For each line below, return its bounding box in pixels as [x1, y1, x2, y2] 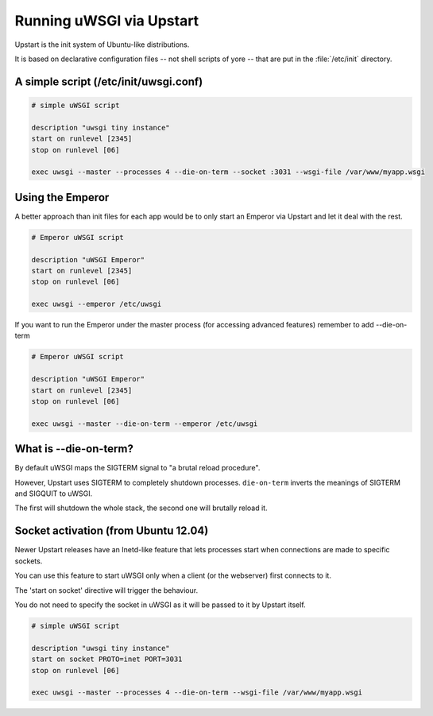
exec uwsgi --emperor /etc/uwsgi [31, 300, 162, 309]
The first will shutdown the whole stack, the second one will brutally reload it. [14, 503, 268, 513]
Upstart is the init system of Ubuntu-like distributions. [14, 40, 190, 49]
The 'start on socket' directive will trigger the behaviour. [14, 585, 199, 595]
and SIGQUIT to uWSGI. [14, 489, 93, 498]
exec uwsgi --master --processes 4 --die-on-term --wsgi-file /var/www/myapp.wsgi [31, 688, 363, 697]
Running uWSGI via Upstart [14, 12, 199, 29]
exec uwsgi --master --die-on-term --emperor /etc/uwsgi [31, 419, 258, 428]
